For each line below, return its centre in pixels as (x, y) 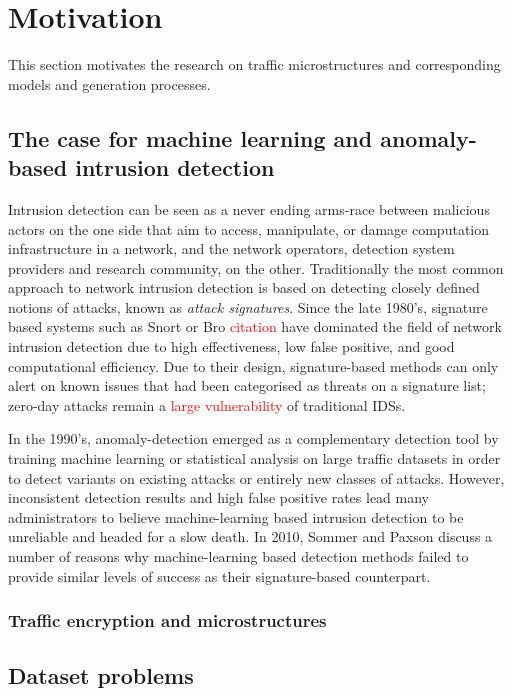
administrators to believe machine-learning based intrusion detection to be (236, 516)
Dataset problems (101, 675)
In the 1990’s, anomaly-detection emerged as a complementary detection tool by (253, 438)
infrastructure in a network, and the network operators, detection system (231, 248)
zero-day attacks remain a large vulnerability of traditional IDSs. (207, 404)
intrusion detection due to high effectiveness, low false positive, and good (231, 346)
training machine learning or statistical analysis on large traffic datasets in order (254, 458)
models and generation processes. (109, 83)
